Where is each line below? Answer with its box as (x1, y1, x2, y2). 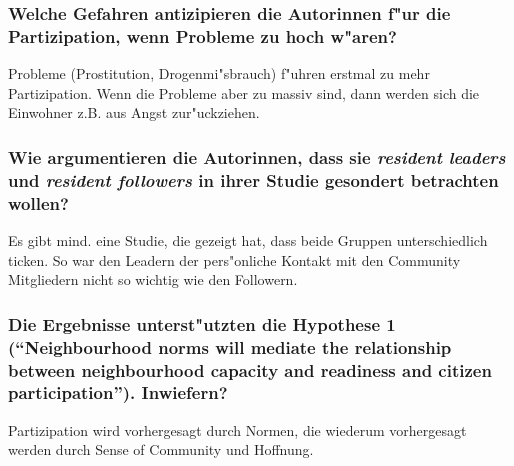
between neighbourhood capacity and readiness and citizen (8, 357, 492, 382)
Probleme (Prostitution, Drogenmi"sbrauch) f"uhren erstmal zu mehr (8, 63, 430, 84)
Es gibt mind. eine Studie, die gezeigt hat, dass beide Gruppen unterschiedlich (8, 229, 488, 250)
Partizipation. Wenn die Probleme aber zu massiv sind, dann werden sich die (8, 82, 480, 103)
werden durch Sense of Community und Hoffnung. (8, 439, 314, 460)
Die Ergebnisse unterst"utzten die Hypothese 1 (8, 311, 396, 336)
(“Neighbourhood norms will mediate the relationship (8, 334, 452, 359)
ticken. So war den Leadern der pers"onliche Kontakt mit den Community (8, 249, 461, 270)
